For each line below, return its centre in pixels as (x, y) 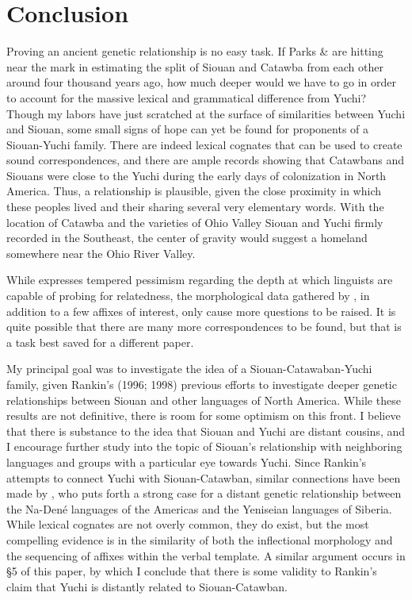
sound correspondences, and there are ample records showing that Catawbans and (205, 160)
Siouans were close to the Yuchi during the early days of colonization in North (196, 175)
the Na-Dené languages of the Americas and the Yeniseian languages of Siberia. (199, 508)
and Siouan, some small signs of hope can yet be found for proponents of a (188, 129)
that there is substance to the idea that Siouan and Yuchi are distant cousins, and (206, 431)
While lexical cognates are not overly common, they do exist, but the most (188, 524)
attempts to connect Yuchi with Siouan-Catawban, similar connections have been (204, 477)
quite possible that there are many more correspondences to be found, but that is (204, 327)
